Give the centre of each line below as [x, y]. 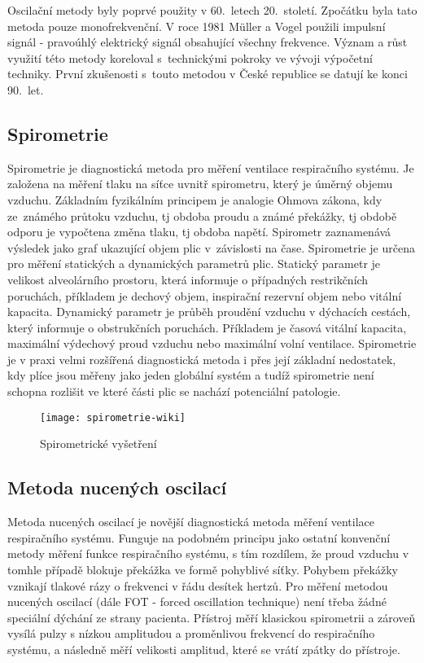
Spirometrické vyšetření [98, 443]
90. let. [26, 89]
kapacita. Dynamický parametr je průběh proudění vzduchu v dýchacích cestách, [209, 312]
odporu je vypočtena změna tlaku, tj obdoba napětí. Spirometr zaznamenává [199, 232]
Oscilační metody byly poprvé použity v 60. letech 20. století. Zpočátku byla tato [212, 10]
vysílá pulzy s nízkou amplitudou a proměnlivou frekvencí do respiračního [191, 633]
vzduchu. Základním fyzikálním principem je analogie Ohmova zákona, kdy [195, 199]
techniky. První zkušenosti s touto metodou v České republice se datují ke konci [208, 74]
